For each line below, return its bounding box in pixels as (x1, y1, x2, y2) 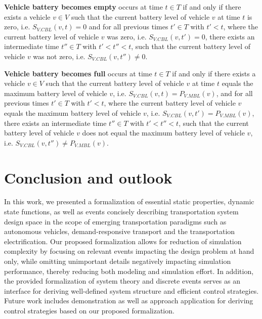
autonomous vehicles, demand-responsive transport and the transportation (4, 226, 235, 237)
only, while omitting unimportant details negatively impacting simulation (4, 256, 231, 266)
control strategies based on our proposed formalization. (4, 305, 174, 315)
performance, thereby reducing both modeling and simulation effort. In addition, (4, 265, 254, 276)
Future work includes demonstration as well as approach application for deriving (4, 295, 253, 306)
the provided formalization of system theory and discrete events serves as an (4, 276, 240, 286)
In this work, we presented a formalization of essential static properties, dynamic (4, 196, 254, 207)
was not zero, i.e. (33, 51, 85, 61)
